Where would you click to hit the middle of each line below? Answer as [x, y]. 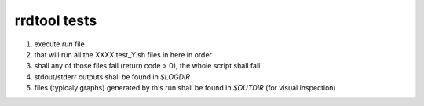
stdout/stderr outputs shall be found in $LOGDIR [112, 77]
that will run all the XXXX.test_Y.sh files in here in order [123, 54]
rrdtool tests [56, 20]
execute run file [60, 44]
